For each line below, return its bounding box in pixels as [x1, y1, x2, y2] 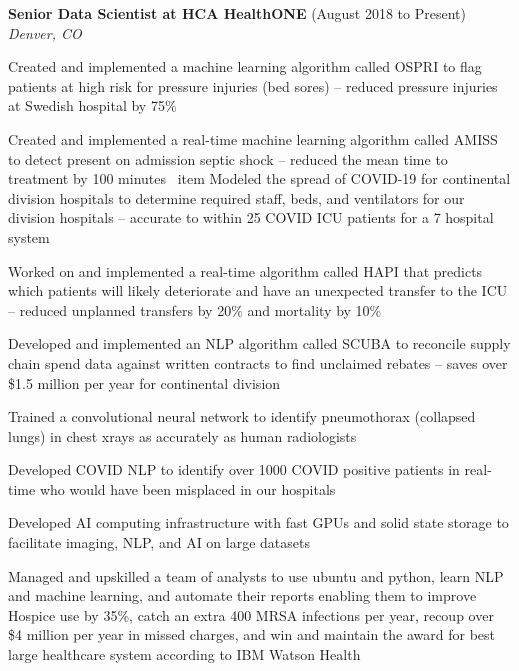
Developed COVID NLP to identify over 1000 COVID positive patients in [8, 459, 460, 480]
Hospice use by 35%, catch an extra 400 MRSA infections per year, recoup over [8, 604, 494, 625]
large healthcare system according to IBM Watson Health [8, 644, 361, 665]
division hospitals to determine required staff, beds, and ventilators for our [8, 187, 465, 208]
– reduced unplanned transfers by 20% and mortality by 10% [8, 299, 382, 320]
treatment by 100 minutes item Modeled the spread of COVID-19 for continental [8, 168, 511, 189]
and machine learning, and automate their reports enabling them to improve [8, 585, 477, 606]
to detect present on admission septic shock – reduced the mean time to [8, 148, 448, 169]
